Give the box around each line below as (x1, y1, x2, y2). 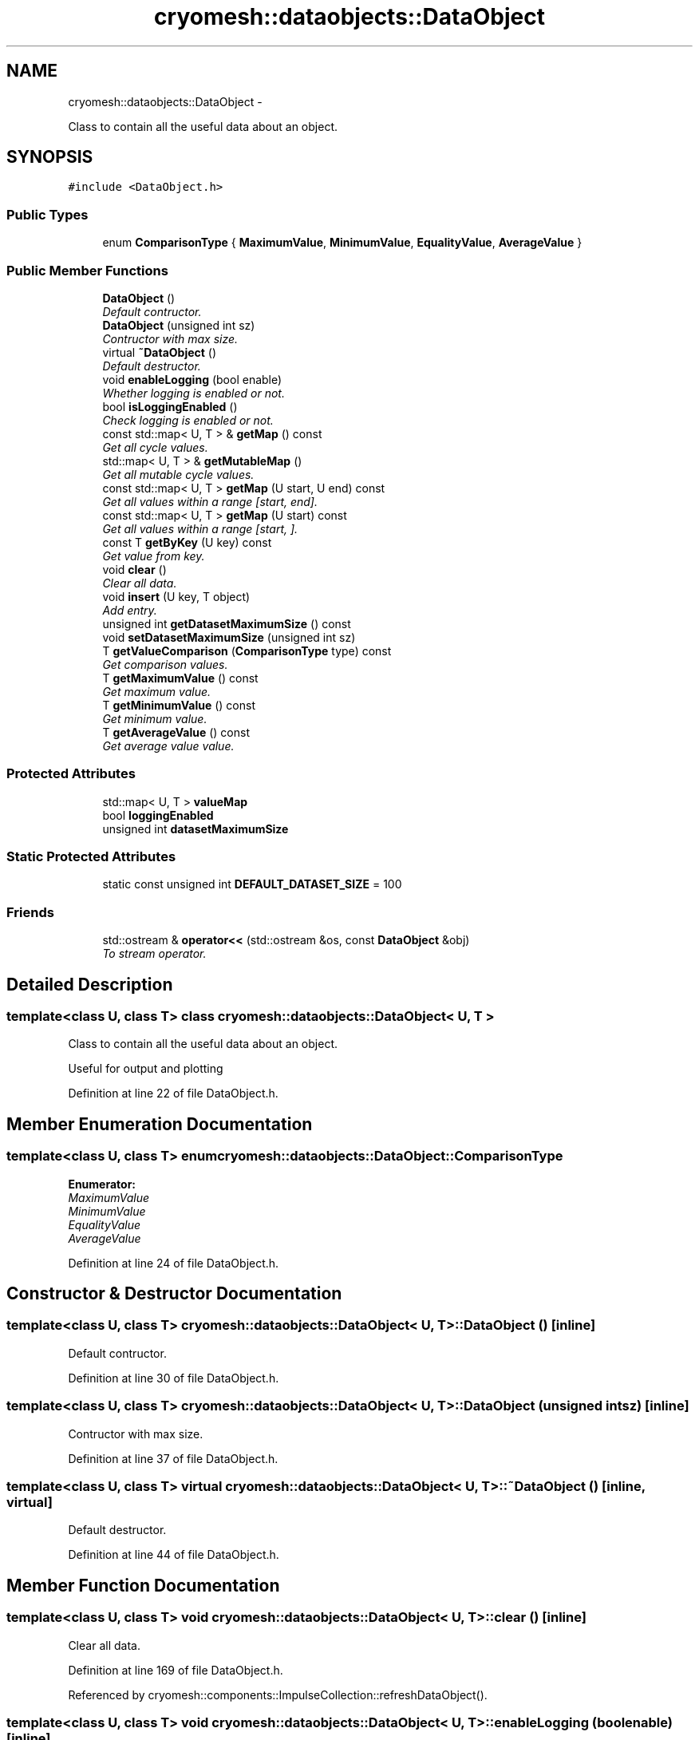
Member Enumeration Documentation (6, 1113, 313, 1134)
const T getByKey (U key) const (102, 535, 272, 549)
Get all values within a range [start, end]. (102, 494, 318, 508)
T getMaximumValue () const (102, 670, 259, 685)
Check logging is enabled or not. (102, 413, 274, 427)
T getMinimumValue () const (102, 698, 255, 712)
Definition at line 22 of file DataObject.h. (68, 1086, 278, 1101)
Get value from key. (102, 548, 205, 563)
